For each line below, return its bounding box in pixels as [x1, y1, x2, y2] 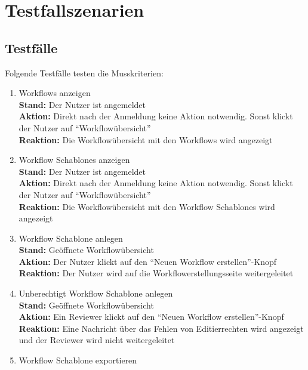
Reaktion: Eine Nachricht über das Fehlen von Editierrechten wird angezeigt [19, 322, 304, 334]
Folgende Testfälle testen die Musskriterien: [5, 66, 164, 79]
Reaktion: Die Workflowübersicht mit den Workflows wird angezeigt [19, 133, 273, 146]
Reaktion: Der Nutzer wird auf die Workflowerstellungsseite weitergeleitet [19, 267, 294, 279]
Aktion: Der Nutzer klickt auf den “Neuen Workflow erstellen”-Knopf [19, 255, 277, 267]
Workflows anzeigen [19, 87, 91, 99]
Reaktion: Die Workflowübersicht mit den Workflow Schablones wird [19, 200, 275, 212]
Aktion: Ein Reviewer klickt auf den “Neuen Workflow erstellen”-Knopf [19, 310, 284, 323]
